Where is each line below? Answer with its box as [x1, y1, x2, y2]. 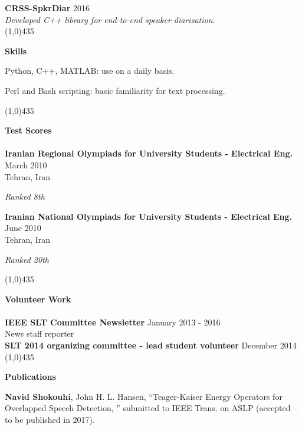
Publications [5, 370, 56, 383]
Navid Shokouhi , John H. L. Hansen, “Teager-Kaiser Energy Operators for [5, 390, 283, 402]
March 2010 [5, 158, 47, 171]
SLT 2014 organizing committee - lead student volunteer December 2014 [5, 339, 297, 351]
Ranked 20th [5, 253, 49, 265]
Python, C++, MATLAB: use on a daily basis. [5, 64, 175, 77]
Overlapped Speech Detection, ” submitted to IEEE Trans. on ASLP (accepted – [5, 402, 298, 414]
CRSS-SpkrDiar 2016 [5, 2, 90, 14]
